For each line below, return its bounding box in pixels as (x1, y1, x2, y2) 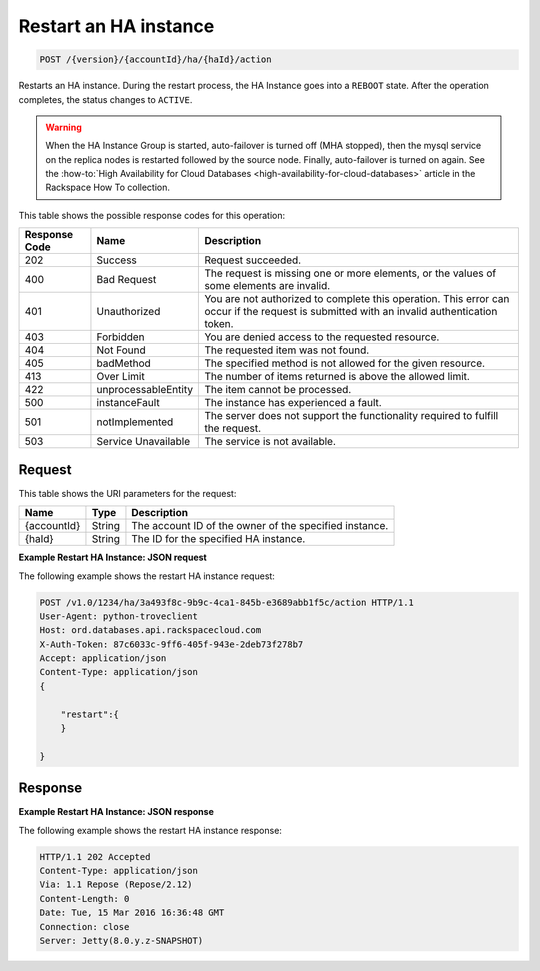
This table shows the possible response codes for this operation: (18, 209, 286, 221)
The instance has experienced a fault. (204, 396, 382, 410)
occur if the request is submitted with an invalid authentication (204, 305, 498, 319)
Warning (45, 121, 82, 133)
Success (96, 253, 137, 267)
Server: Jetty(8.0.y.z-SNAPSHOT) (39, 935, 204, 947)
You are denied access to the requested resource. (204, 330, 440, 344)
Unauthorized (96, 305, 161, 319)
